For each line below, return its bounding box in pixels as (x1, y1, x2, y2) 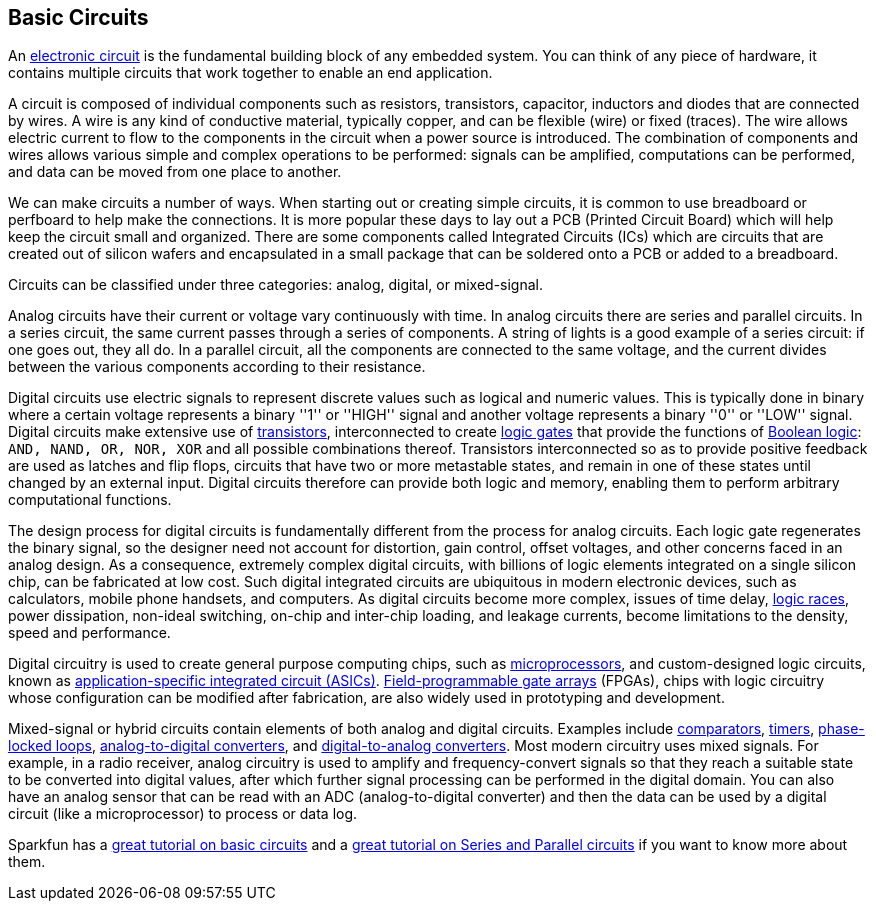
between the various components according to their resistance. (8, 358, 426, 376)
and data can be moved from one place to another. (8, 163, 342, 181)
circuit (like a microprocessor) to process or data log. (8, 805, 358, 823)
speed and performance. (8, 624, 171, 642)
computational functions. (8, 491, 172, 509)
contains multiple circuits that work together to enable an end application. (8, 64, 493, 82)
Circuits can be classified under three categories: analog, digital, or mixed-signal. (8, 276, 544, 294)
